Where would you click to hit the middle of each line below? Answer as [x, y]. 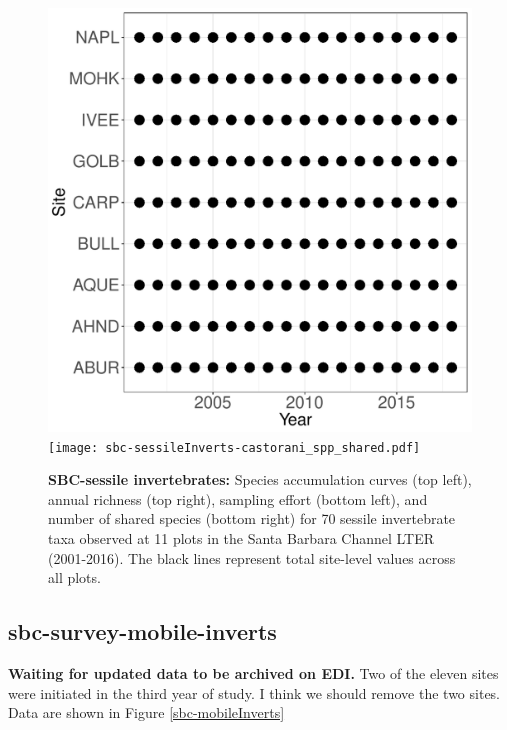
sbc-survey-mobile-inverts [142, 631]
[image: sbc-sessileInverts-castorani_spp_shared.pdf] [234, 447]
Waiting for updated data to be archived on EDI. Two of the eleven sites [253, 673]
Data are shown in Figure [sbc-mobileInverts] [146, 712]
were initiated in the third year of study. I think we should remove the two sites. [254, 692]
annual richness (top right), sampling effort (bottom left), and [238, 498]
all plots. [74, 577]
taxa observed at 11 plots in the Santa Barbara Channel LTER [241, 538]
